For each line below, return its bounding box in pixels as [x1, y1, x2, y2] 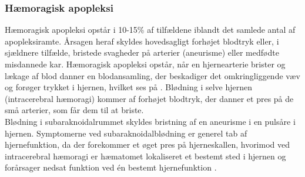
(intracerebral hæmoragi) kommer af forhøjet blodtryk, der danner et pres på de [5, 92, 294, 104]
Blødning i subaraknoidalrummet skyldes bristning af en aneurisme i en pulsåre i [5, 115, 296, 127]
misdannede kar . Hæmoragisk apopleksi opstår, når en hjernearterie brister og [5, 58, 286, 70]
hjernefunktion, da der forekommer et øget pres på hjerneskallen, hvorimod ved [5, 138, 290, 151]
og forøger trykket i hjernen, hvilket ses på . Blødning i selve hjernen [5, 81, 253, 93]
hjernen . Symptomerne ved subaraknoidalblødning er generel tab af [5, 127, 247, 139]
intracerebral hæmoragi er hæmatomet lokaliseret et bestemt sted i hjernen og [5, 149, 286, 162]
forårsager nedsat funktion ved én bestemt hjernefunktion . [5, 161, 217, 173]
